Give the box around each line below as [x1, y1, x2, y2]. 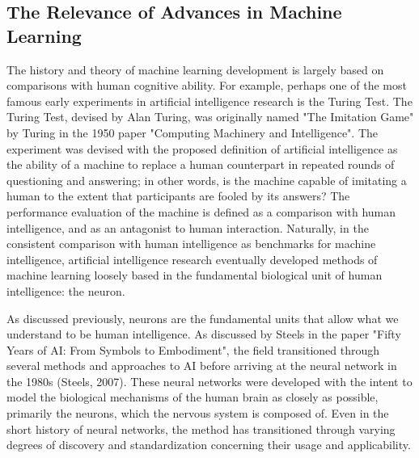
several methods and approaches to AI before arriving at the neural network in [6, 357, 397, 374]
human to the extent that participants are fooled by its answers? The [6, 187, 350, 204]
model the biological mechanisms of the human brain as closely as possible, [6, 389, 379, 405]
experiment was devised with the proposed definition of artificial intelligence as [6, 140, 398, 157]
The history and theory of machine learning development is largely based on [6, 61, 384, 78]
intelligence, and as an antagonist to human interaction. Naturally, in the [6, 219, 369, 236]
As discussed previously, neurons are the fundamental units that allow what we [6, 309, 399, 326]
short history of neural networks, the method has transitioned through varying [6, 420, 396, 437]
